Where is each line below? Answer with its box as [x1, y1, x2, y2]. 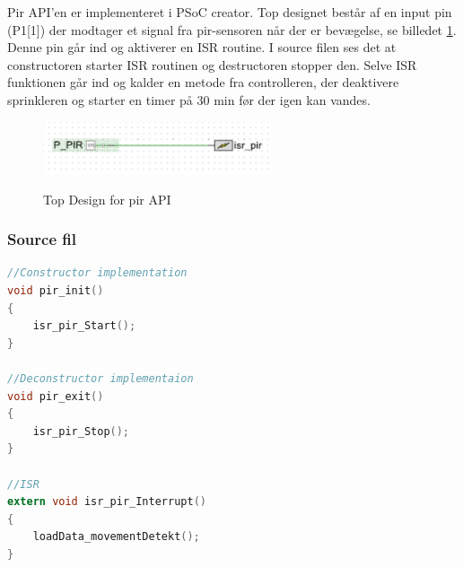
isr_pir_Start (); [32, 319, 136, 333]
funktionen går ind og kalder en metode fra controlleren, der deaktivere [7, 73, 399, 92]
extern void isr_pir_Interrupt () [7, 495, 206, 509]
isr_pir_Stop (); [32, 424, 130, 438]
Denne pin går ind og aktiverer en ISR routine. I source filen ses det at [7, 38, 397, 57]
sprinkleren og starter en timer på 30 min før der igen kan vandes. [7, 90, 371, 109]
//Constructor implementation [7, 266, 188, 280]
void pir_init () [7, 284, 104, 298]
